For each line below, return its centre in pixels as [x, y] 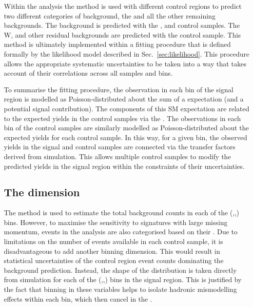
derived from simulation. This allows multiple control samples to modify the [117, 156]
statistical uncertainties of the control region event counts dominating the [114, 260]
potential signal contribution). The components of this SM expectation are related [127, 108]
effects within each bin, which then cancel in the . [78, 298]
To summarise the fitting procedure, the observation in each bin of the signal [119, 89]
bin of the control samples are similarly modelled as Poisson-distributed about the [126, 128]
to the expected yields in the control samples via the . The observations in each [123, 118]
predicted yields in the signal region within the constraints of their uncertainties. [124, 166]
